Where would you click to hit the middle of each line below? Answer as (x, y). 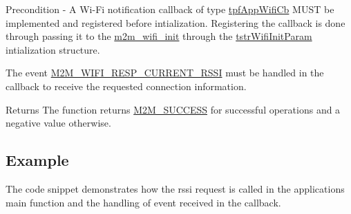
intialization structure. (53, 49)
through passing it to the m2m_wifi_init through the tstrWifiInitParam (159, 36)
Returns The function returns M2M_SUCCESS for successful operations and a (173, 109)
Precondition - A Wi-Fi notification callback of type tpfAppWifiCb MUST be (170, 9)
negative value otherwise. (58, 123)
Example (37, 160)
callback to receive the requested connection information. (126, 86)
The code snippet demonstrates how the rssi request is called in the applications (175, 188)
